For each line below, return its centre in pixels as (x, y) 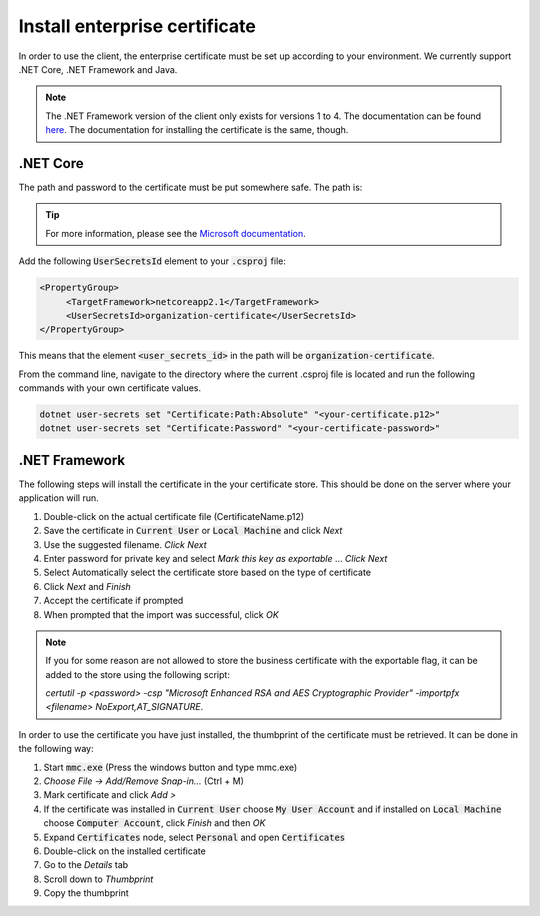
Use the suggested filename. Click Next (125, 544)
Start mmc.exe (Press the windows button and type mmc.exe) (170, 767)
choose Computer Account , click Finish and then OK (154, 823)
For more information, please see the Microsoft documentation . (175, 233)
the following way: (56, 749)
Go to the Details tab (86, 865)
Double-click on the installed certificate (125, 851)
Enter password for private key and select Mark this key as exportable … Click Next (215, 558)
